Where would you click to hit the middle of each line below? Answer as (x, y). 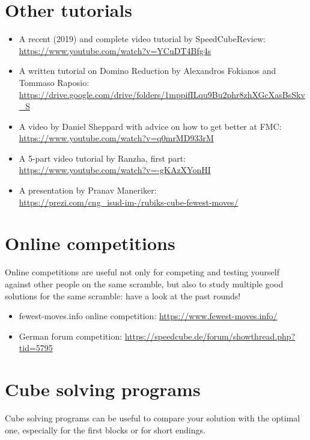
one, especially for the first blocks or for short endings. (105, 429)
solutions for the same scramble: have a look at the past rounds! (123, 295)
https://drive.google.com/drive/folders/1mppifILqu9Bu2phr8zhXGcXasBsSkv (162, 94)
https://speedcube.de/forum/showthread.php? (210, 336)
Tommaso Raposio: (54, 82)
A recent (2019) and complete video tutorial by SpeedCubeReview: (142, 39)
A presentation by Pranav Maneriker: (88, 190)
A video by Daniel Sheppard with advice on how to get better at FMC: (150, 126)
